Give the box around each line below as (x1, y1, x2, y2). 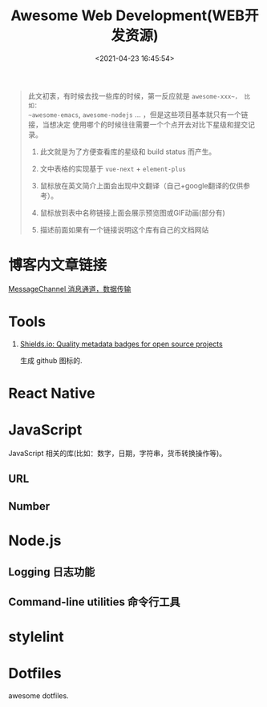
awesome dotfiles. (8, 690, 70, 701)
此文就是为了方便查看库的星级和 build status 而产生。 (39, 147, 216, 156)
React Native (8, 385, 96, 402)
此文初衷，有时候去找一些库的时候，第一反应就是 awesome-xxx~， (27, 91, 241, 100)
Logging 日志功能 (8, 565, 95, 579)
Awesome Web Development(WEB (10, 6, 245, 25)
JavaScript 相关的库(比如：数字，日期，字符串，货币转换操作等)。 (8, 448, 227, 458)
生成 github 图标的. (19, 355, 83, 365)
